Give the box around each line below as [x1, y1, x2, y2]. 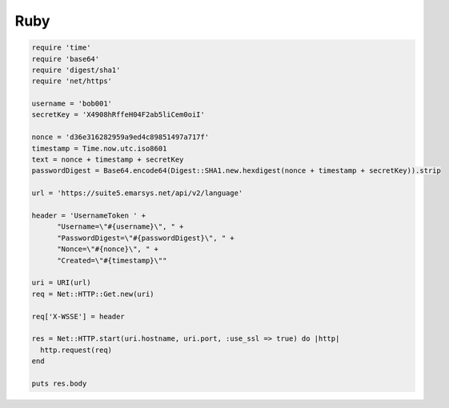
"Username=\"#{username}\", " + [57, 222, 184, 231]
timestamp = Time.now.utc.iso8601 [31, 144, 167, 153]
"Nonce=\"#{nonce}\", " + [57, 245, 159, 254]
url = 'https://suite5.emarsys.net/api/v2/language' [31, 189, 243, 198]
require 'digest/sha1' [31, 65, 121, 74]
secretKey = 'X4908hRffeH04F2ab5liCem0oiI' [31, 110, 206, 119]
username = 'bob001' [31, 99, 112, 108]
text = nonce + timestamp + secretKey [31, 155, 184, 164]
